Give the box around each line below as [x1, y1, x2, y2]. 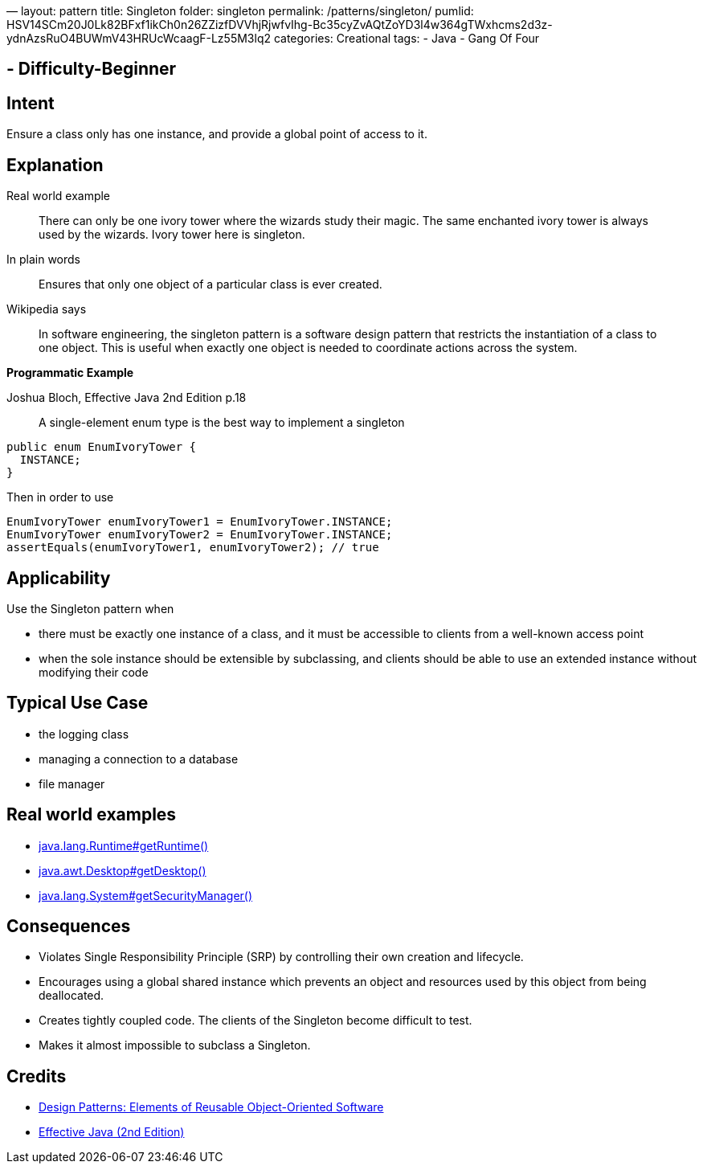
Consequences [6, 916, 131, 937]
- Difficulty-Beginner [6, 59, 177, 80]
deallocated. [39, 988, 104, 1003]
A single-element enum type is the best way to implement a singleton [39, 415, 405, 430]
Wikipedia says [6, 302, 87, 317]
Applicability [6, 567, 111, 588]
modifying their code [39, 665, 149, 679]
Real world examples [6, 804, 177, 825]
